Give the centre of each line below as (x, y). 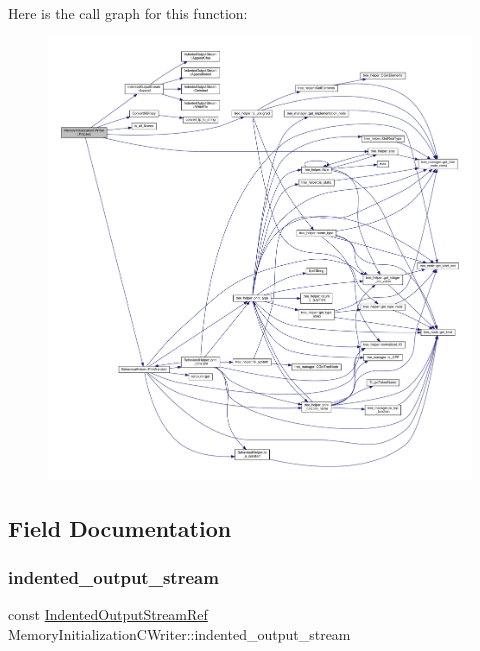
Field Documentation (120, 527)
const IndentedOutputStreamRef (108, 614)
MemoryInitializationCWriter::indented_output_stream (179, 633)
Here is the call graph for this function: (128, 13)
